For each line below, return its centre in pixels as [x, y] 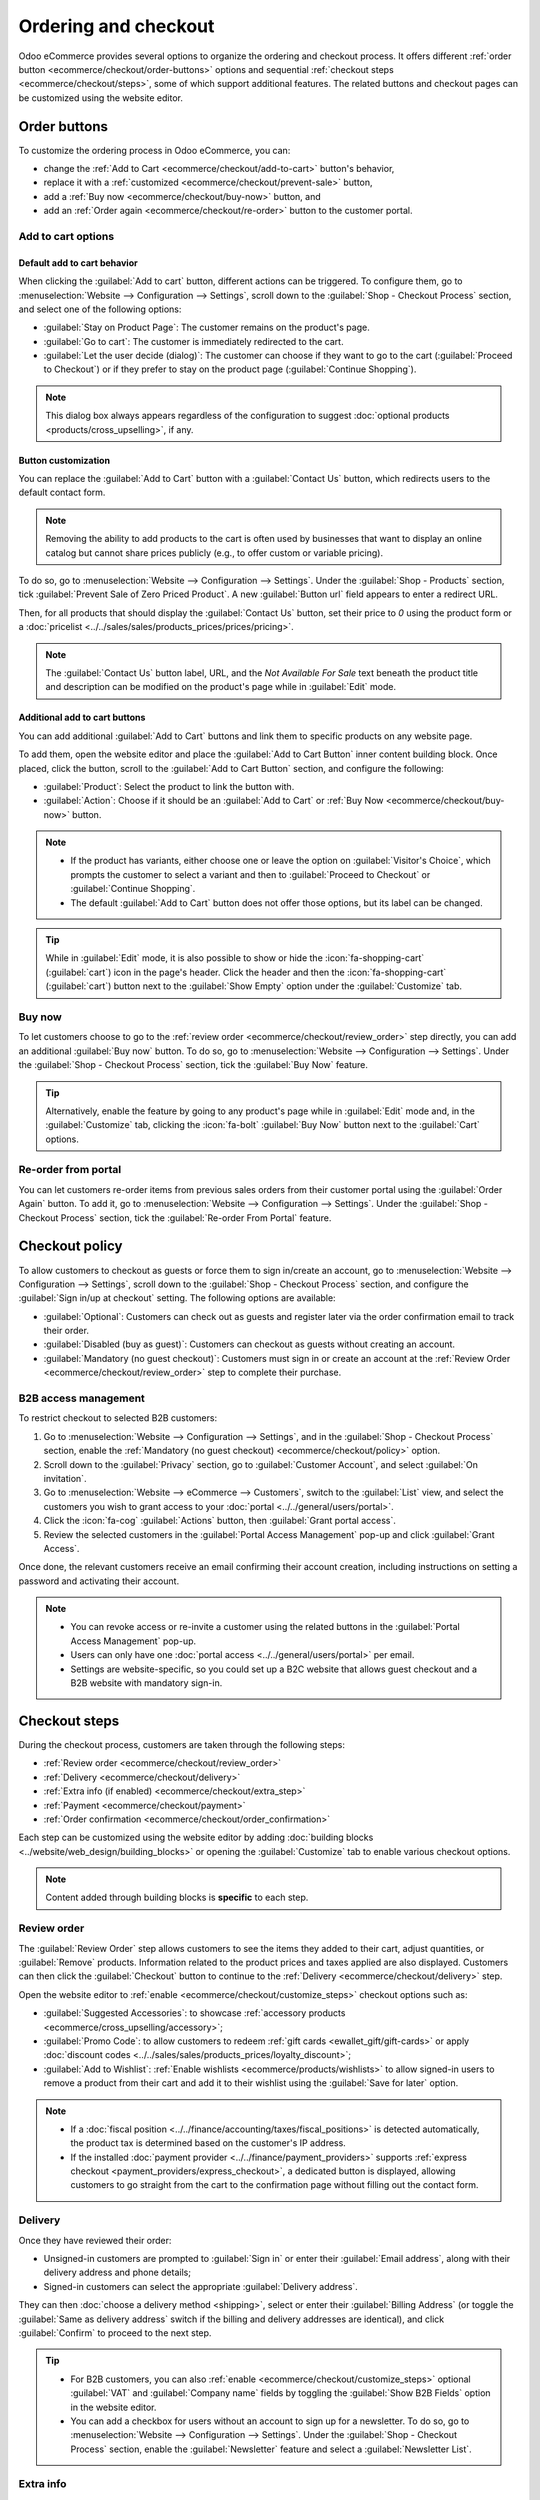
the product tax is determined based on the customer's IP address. [208, 2143]
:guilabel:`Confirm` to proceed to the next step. [115, 2332]
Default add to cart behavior [78, 262]
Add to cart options [66, 236]
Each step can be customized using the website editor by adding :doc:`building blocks [196, 1837]
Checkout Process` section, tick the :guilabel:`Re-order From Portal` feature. [175, 1217]
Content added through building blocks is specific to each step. [177, 1897]
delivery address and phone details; [117, 2272]
